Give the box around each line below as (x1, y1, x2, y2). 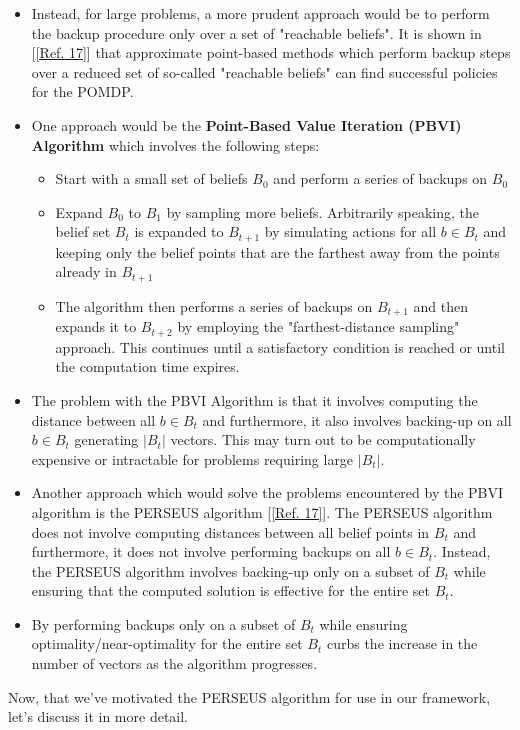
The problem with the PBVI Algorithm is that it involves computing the (31, 389, 478, 410)
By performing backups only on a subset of (31, 613, 296, 634)
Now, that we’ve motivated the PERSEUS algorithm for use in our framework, (8, 686, 491, 707)
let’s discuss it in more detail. (8, 706, 188, 727)
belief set (55, 221, 111, 242)
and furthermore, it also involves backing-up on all (202, 409, 512, 430)
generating (74, 429, 139, 450)
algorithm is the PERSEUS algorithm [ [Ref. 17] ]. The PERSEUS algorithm (31, 501, 493, 522)
